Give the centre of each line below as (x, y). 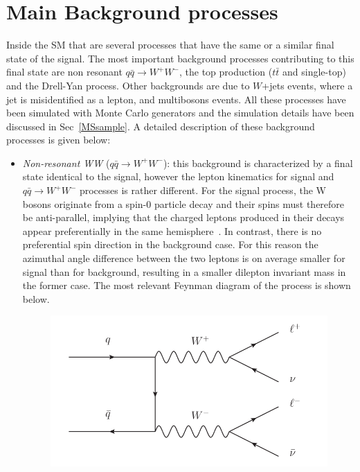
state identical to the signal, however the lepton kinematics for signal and (178, 176)
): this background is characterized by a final (258, 163)
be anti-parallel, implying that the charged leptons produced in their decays (183, 217)
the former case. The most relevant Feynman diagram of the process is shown (187, 285)
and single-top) (314, 72)
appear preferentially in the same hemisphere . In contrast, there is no (172, 230)
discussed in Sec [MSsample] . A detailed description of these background (161, 126)
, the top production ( (226, 72)
